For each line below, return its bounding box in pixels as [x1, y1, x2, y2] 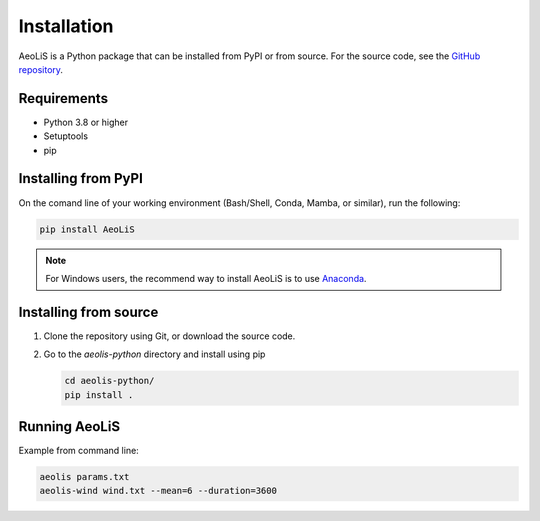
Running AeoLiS [18, 418, 120, 435]
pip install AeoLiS [39, 223, 135, 235]
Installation [18, 15, 114, 37]
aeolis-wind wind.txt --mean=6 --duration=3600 [39, 485, 277, 497]
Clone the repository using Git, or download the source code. [43, 330, 296, 342]
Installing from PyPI [18, 170, 144, 187]
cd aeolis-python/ [64, 375, 155, 387]
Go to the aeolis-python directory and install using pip [43, 348, 266, 360]
